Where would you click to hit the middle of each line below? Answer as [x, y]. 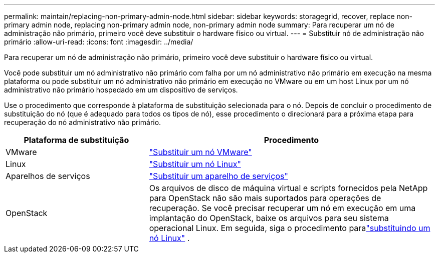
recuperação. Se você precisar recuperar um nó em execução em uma [282, 208]
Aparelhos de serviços [48, 176]
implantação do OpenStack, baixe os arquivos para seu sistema [269, 218]
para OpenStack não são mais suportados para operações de [265, 198]
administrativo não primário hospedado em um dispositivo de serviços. [121, 90]
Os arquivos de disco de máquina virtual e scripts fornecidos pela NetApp [288, 188]
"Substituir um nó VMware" [200, 152]
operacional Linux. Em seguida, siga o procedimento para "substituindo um [290, 228]
